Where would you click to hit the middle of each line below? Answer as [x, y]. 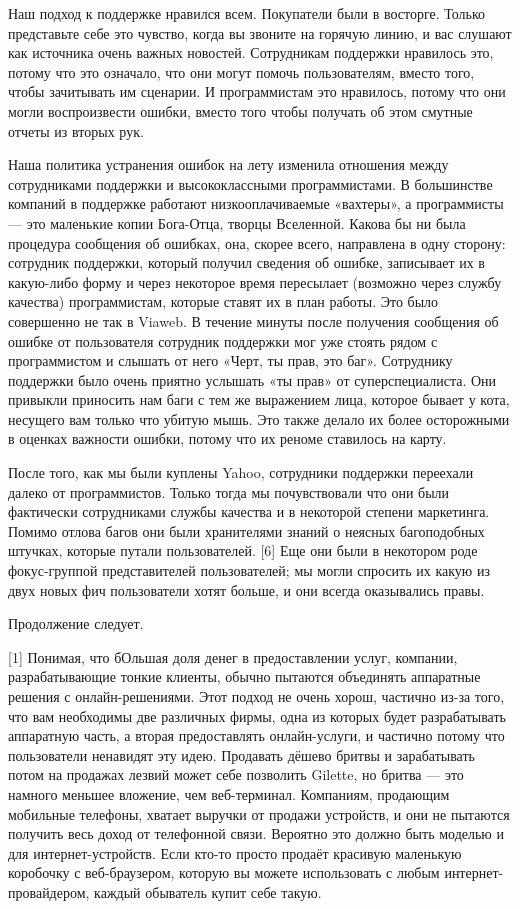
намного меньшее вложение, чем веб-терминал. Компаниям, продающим [229, 793]
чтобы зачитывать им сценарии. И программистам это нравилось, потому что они [257, 91]
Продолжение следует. [76, 623]
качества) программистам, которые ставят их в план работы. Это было [223, 301]
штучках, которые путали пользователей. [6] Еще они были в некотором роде [243, 550]
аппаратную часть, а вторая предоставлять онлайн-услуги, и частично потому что [256, 735]
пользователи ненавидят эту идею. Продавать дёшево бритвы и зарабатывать [241, 754]
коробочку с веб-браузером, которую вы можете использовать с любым [224, 872]
